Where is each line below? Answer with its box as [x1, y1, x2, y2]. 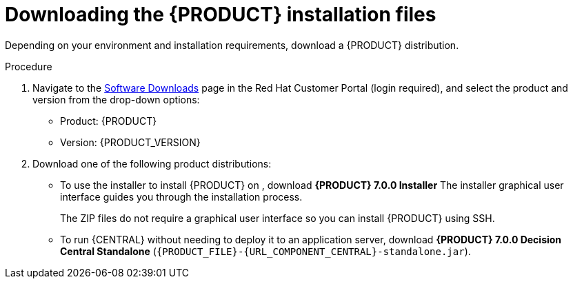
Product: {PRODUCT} [60, 114, 157, 127]
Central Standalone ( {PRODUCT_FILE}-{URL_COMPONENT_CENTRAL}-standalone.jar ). [60, 245, 471, 257]
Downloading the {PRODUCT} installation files [5, 3, 436, 26]
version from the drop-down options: [32, 93, 200, 105]
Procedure [5, 60, 52, 72]
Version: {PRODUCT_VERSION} [60, 136, 201, 148]
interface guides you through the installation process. [60, 190, 303, 203]
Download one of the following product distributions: [32, 157, 272, 170]
